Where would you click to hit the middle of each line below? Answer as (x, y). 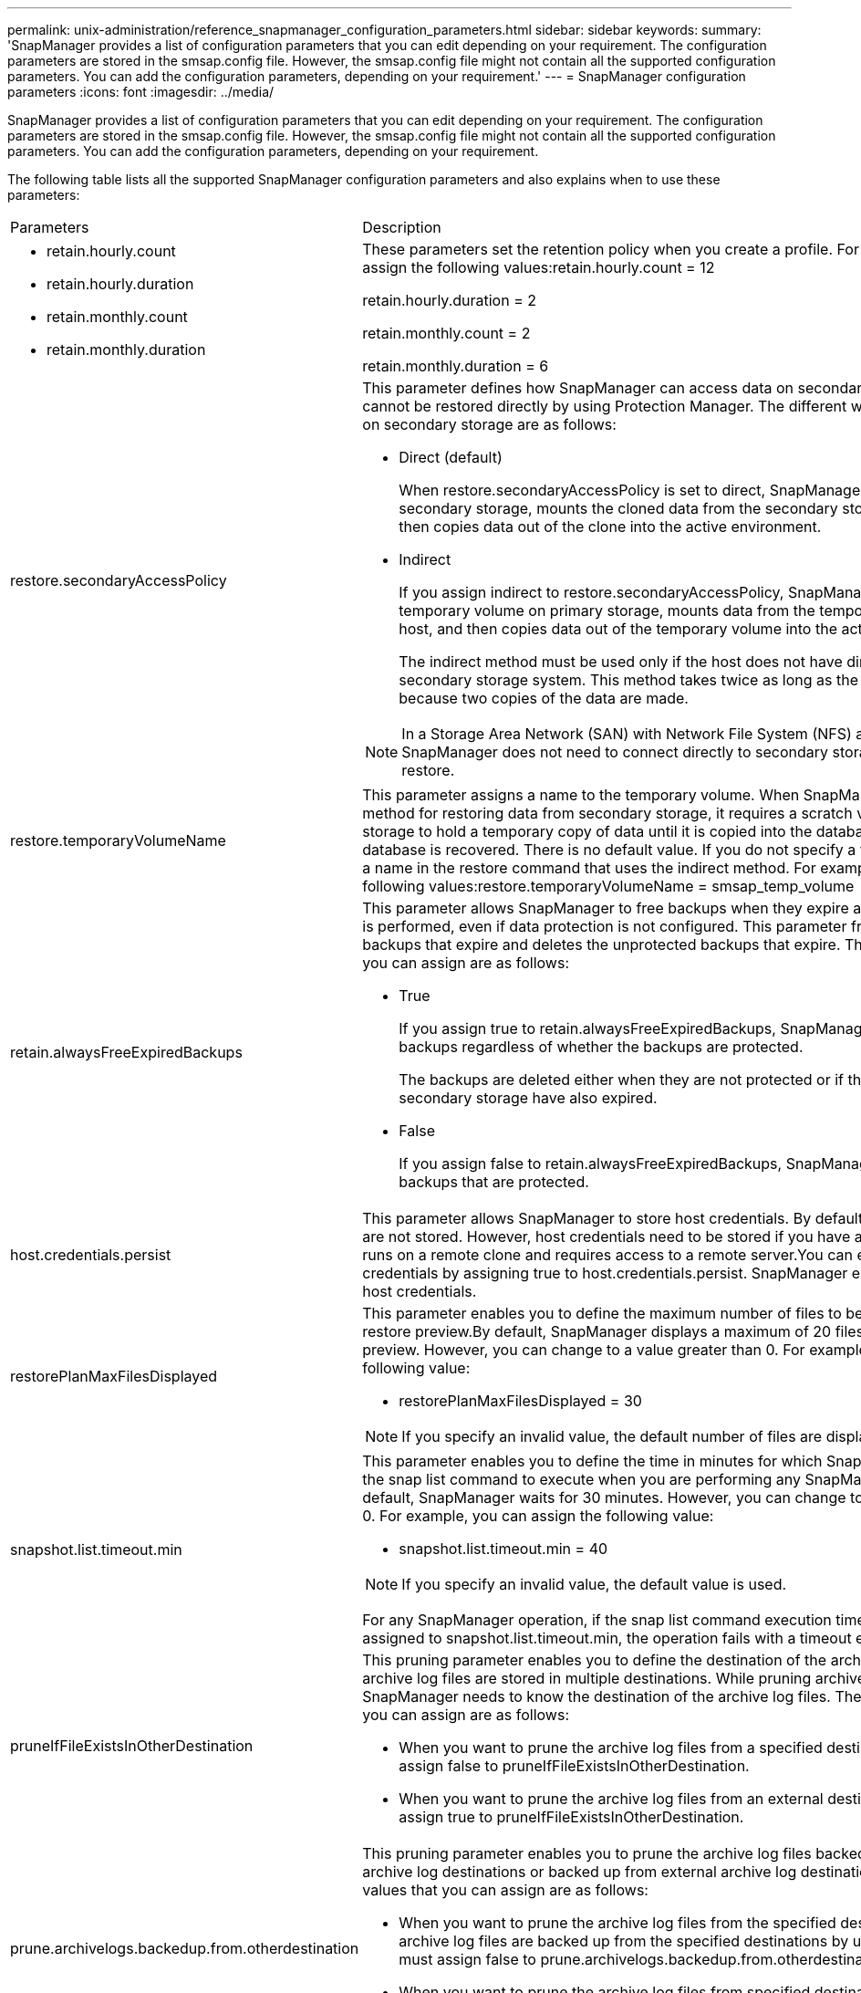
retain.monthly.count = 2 (446, 333)
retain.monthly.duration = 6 (456, 366)
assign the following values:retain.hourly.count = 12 (539, 267)
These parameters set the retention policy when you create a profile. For (611, 249)
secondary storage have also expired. (528, 1098)
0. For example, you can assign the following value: (538, 1516)
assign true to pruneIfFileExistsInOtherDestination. (571, 1817)
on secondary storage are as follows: (489, 424)
